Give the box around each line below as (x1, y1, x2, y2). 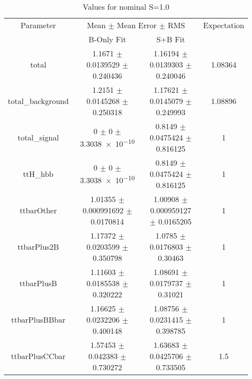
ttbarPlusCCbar (11, 350, 66, 362)
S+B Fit (156, 34, 185, 45)
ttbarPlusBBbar (11, 314, 65, 325)
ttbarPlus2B (17, 241, 59, 252)
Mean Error (117, 19, 157, 31)
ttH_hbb (23, 168, 54, 179)
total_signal (17, 132, 59, 143)
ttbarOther (19, 205, 57, 216)
